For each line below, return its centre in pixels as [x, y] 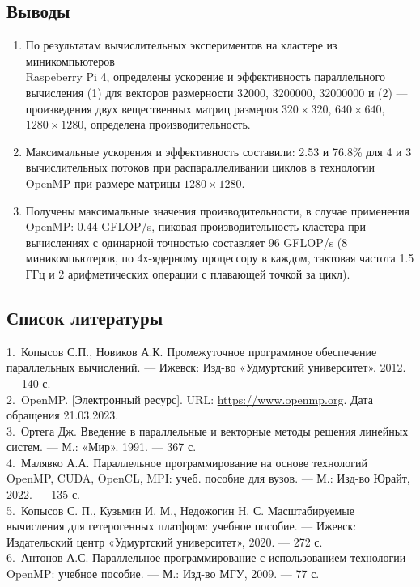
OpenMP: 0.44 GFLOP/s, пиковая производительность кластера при [196, 226]
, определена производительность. [167, 124]
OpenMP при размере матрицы [103, 183]
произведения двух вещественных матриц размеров [152, 108]
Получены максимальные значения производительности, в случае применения [217, 210]
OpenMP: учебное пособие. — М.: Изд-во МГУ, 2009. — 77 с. [163, 574]
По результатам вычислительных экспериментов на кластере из [181, 45]
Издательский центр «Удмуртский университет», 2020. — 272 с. [165, 541]
